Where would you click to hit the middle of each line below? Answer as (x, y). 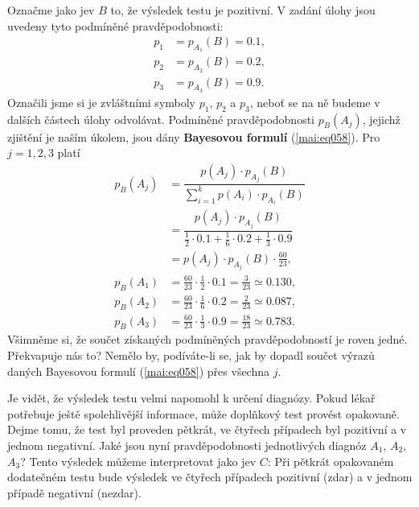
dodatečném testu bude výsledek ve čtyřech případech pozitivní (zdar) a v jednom (210, 477)
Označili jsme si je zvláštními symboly (102, 102)
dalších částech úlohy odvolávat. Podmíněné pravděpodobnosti (161, 119)
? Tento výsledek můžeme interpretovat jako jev (138, 461)
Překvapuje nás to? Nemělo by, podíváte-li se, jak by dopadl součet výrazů (191, 354)
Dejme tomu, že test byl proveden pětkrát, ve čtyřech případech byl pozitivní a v (207, 429)
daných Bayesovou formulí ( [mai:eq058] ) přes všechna (139, 371)
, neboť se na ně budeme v (315, 102)
